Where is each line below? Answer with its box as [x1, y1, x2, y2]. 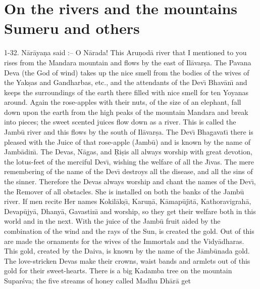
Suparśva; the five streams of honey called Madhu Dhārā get [4, 275, 191, 285]
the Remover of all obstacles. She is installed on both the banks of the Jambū [4, 186, 244, 196]
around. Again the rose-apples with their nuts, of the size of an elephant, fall [4, 97, 241, 107]
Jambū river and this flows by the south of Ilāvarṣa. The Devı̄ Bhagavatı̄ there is [4, 127, 253, 137]
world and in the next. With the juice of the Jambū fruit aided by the [4, 216, 221, 226]
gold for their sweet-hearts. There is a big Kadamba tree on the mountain [4, 265, 232, 276]
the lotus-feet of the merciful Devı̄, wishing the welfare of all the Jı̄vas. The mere [4, 156, 254, 167]
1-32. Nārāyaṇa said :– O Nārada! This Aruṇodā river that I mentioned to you [4, 47, 247, 58]
